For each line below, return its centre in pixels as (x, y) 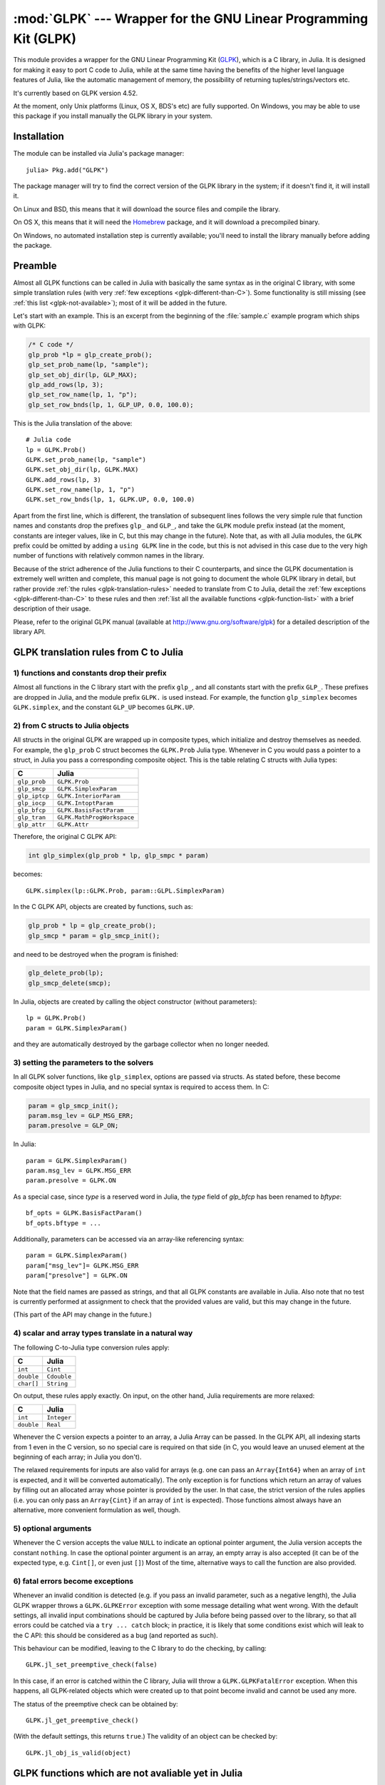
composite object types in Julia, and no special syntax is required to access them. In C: (141, 1087)
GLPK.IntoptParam (85, 803)
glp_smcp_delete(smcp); (70, 983)
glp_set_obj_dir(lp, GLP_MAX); (83, 374)
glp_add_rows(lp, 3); (66, 384)
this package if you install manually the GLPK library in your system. (113, 116)
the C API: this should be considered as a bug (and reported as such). (115, 1635)
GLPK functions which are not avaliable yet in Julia (128, 1773)
